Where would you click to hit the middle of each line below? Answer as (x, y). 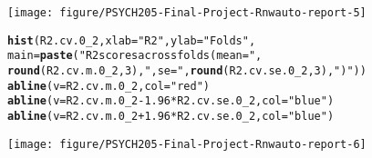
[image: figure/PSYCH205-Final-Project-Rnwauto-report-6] (187, 144)
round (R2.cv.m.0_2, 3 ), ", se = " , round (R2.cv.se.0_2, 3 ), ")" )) (187, 70)
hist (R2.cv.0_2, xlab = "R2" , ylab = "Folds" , (132, 40)
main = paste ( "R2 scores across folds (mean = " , (135, 56)
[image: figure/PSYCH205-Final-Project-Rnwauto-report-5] (187, 13)
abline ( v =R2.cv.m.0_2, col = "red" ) (108, 86)
